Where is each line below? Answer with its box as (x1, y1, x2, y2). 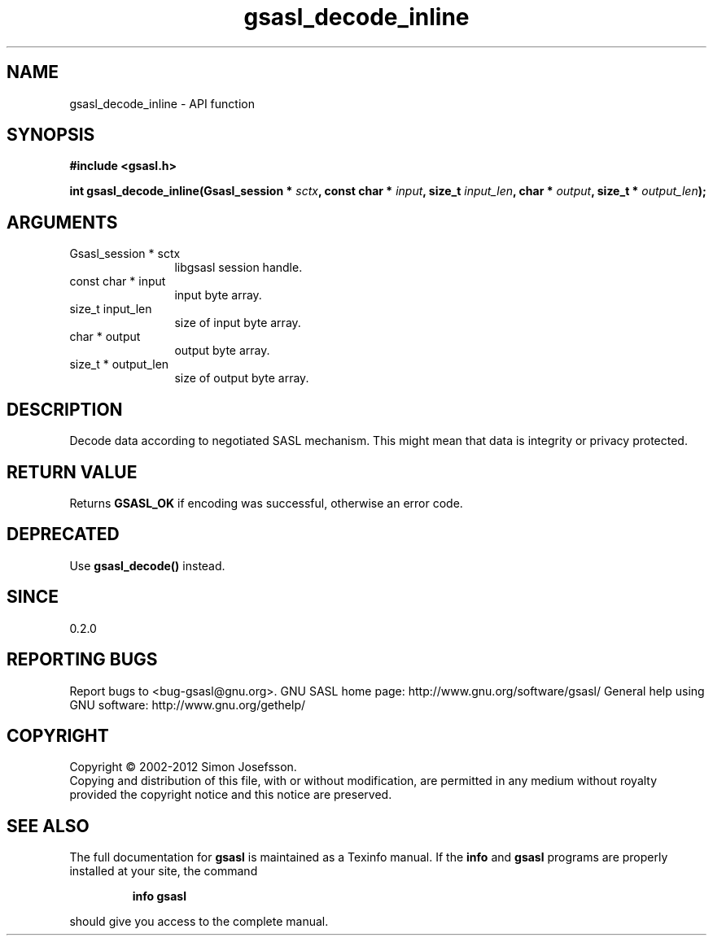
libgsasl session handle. (174, 260, 303, 275)
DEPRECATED (7, 524, 120, 545)
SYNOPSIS (7, 124, 95, 146)
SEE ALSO (7, 815, 90, 836)
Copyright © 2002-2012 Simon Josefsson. (69, 760, 297, 774)
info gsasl (132, 889, 186, 904)
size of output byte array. (174, 371, 309, 386)
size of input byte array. (174, 316, 301, 330)
